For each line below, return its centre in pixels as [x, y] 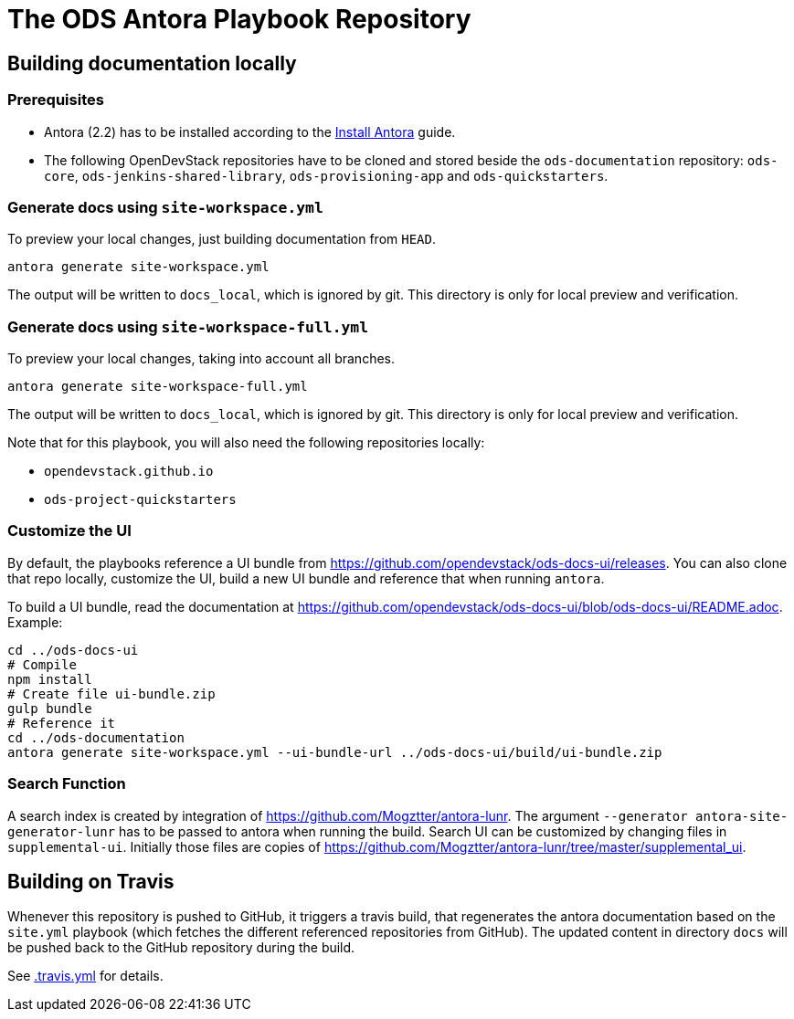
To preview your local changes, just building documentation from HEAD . [222, 239]
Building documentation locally [152, 63]
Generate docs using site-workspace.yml [165, 207]
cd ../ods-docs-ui [73, 650]
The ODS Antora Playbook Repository [239, 19]
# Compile [42, 664]
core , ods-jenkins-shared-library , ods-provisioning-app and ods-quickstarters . [326, 175]
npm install [50, 679]
